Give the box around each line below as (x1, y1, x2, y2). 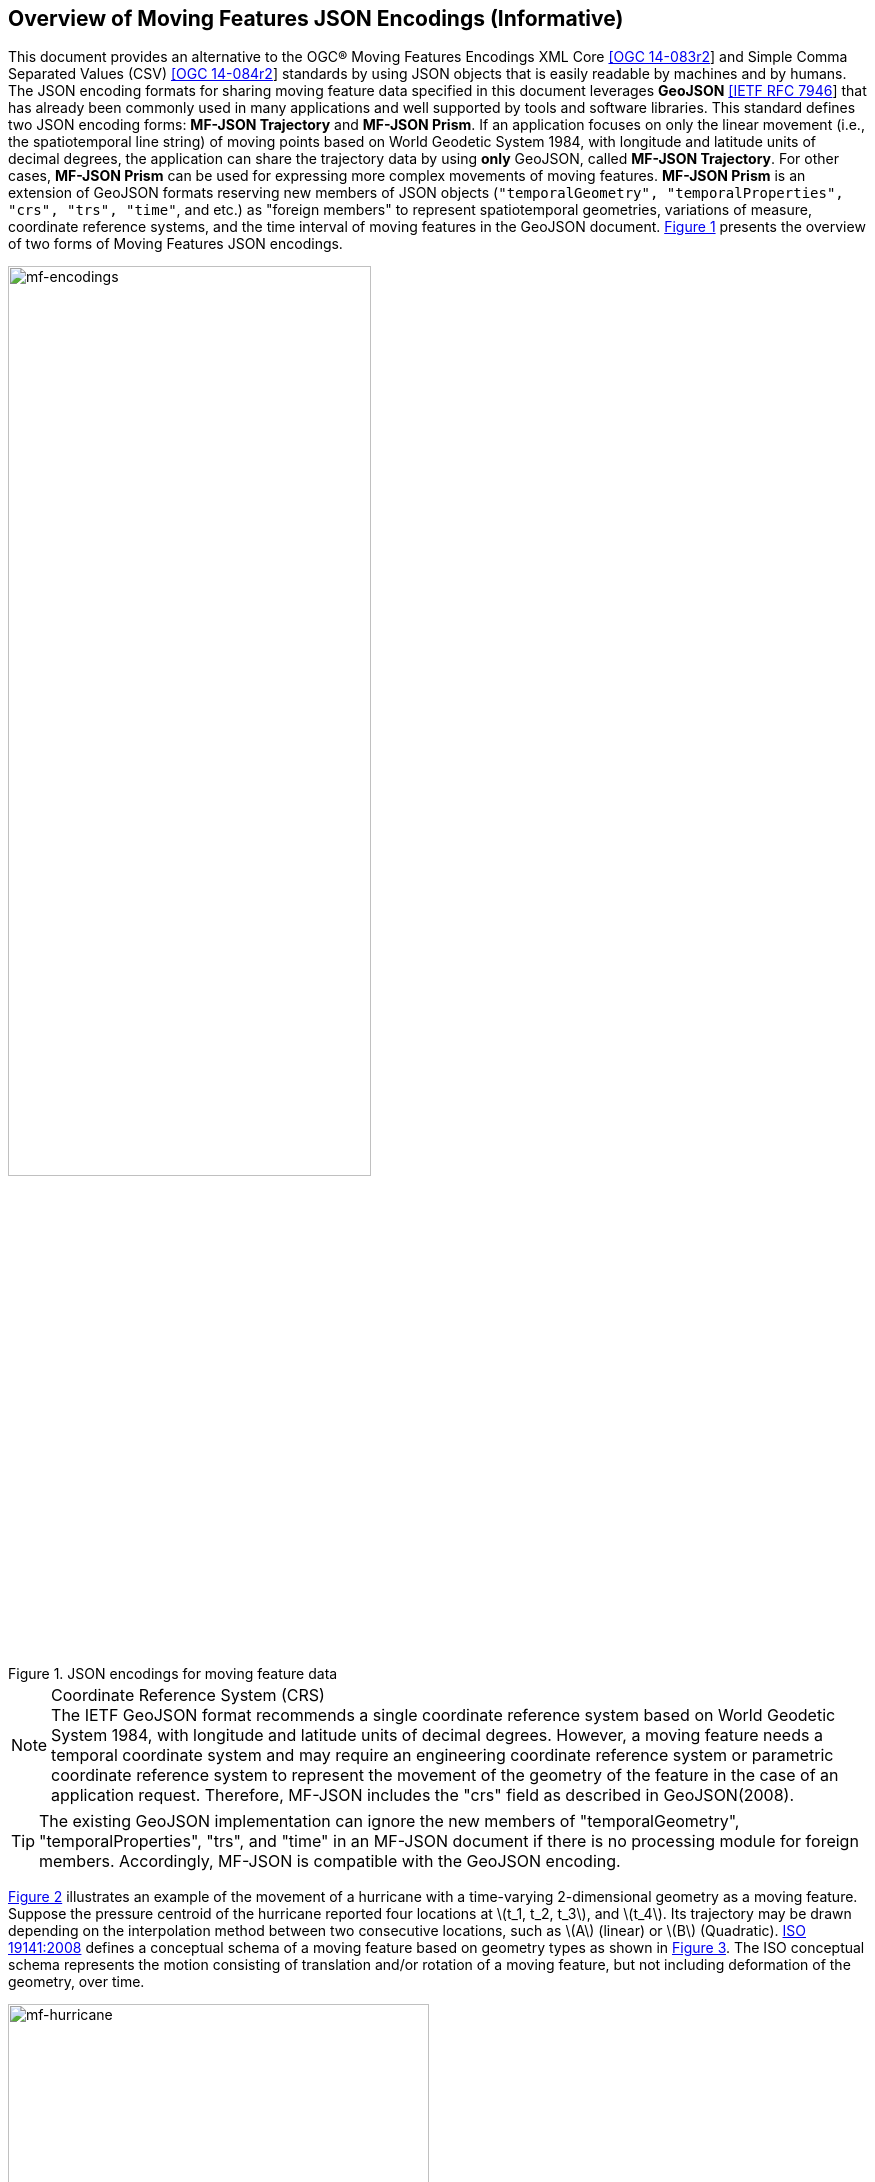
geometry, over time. (8, 1973, 145, 1991)
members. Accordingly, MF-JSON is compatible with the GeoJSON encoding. (39, 1851, 621, 1872)
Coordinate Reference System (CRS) (51, 1685, 325, 1706)
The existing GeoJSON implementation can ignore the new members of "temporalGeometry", (39, 1811, 740, 1832)
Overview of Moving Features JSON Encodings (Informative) (8, 6, 624, 31)
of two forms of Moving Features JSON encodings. (8, 235, 343, 253)
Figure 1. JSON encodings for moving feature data (8, 1665, 338, 1683)
